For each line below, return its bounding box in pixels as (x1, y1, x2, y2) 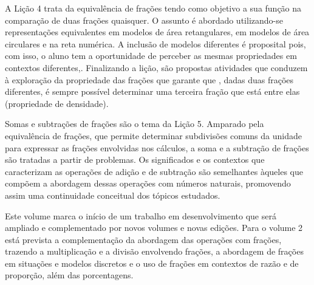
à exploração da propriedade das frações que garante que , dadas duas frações (5, 73, 294, 86)
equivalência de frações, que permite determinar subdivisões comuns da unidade (5, 129, 302, 142)
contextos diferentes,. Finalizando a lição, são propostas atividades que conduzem (5, 61, 308, 74)
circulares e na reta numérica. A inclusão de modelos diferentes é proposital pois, (5, 37, 306, 50)
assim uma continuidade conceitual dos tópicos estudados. (5, 188, 220, 201)
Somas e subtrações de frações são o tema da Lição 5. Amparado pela (5, 117, 264, 130)
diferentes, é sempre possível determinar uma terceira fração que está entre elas (5, 85, 300, 98)
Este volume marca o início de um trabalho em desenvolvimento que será (5, 209, 276, 222)
